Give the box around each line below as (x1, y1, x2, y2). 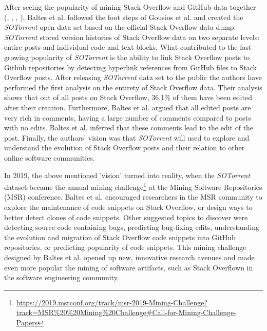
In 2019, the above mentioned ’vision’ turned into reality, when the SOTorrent (4, 169, 251, 180)
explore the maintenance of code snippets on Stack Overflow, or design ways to (4, 201, 253, 212)
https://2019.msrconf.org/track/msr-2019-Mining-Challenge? (16, 297, 207, 307)
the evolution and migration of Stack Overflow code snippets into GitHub (4, 231, 236, 242)
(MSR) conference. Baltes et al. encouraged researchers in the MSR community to (4, 191, 262, 202)
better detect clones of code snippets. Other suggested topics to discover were (4, 211, 248, 222)
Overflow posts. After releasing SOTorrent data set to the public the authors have (4, 72, 262, 83)
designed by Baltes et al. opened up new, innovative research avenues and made (4, 251, 255, 262)
